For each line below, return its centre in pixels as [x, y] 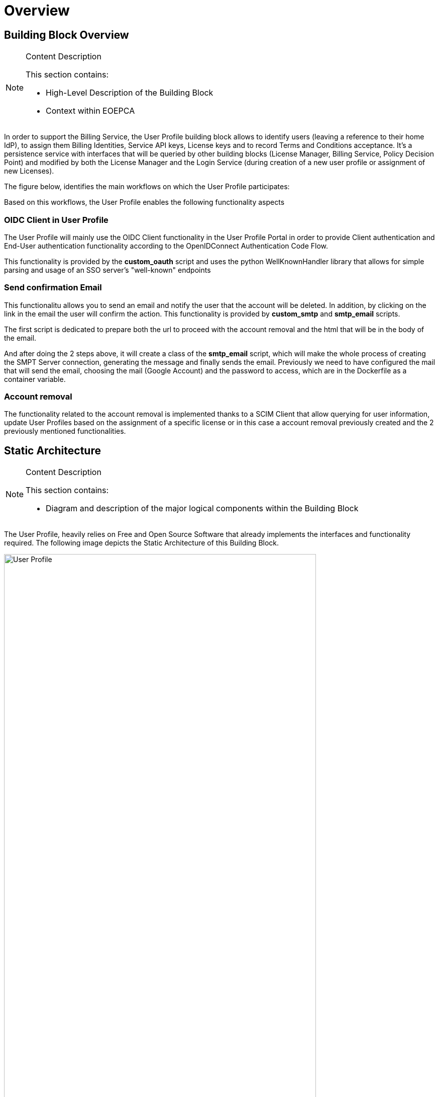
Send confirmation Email [53, 288]
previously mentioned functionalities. [65, 431]
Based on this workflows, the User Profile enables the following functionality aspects [144, 202]
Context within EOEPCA [90, 111]
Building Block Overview [67, 35]
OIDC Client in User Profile [56, 220]
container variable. [35, 379]
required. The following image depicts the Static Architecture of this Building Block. [142, 543]
